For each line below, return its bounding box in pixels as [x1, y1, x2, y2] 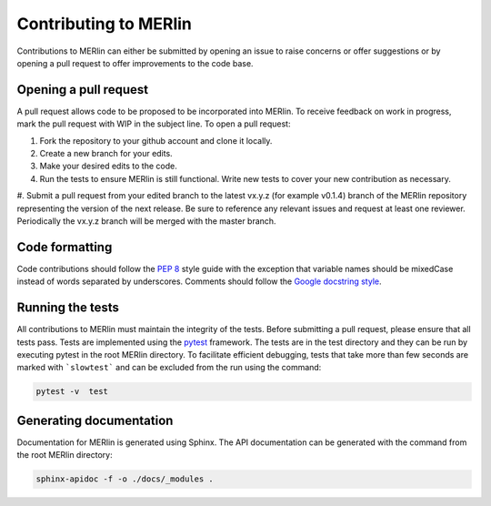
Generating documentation [16, 412, 174, 428]
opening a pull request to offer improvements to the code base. [16, 57, 254, 68]
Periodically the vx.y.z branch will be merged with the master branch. [16, 215, 276, 227]
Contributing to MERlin [16, 14, 193, 34]
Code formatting [16, 239, 113, 255]
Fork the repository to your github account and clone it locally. [39, 135, 273, 146]
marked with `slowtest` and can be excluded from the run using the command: [16, 362, 322, 373]
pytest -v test [35, 387, 109, 397]
